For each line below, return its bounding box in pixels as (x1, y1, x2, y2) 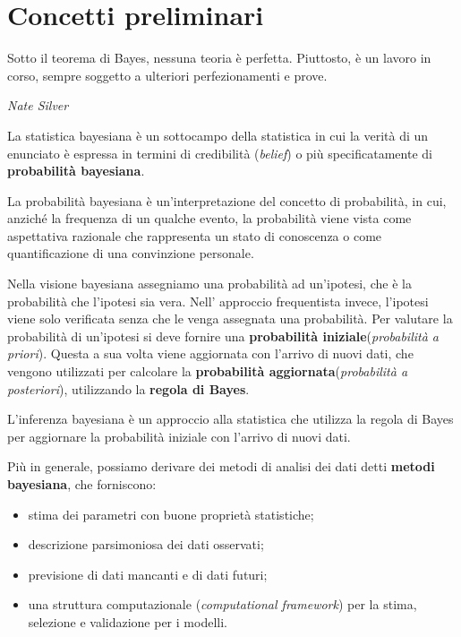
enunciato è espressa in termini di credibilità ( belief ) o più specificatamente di (7, 143, 432, 162)
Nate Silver (7, 96, 69, 115)
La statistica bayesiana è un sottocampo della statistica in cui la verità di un (7, 125, 429, 144)
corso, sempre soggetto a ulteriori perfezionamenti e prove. (7, 65, 328, 84)
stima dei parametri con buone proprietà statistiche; (28, 504, 314, 523)
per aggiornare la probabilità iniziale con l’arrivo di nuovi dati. (7, 426, 351, 445)
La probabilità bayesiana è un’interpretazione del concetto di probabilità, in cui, (7, 191, 447, 210)
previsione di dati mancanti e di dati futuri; (28, 564, 268, 583)
